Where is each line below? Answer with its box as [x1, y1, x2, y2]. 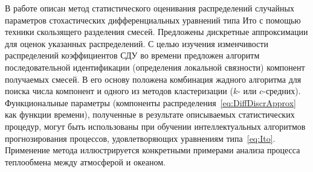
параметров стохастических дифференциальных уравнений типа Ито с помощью [5, 13, 301, 26]
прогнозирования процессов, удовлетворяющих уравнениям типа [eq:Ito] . [5, 132, 276, 144]
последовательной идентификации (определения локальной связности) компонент [5, 60, 305, 73]
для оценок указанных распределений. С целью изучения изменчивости [5, 37, 268, 49]
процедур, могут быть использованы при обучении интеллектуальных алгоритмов [5, 119, 306, 132]
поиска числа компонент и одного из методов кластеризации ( [5, 84, 233, 97]
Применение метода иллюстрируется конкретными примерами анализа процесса [5, 144, 300, 156]
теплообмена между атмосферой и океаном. [5, 155, 166, 168]
